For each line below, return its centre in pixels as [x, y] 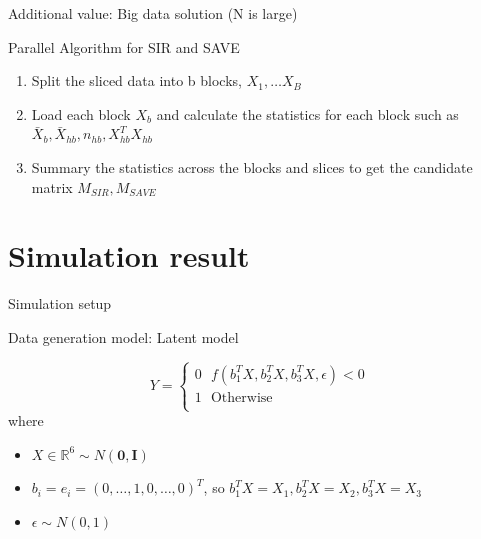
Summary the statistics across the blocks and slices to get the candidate [252, 166]
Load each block [81, 113]
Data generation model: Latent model [123, 336]
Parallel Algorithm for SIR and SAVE [124, 46]
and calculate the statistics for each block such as [307, 113]
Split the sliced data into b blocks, [136, 80]
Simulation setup [60, 303]
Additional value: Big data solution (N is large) [153, 13]
